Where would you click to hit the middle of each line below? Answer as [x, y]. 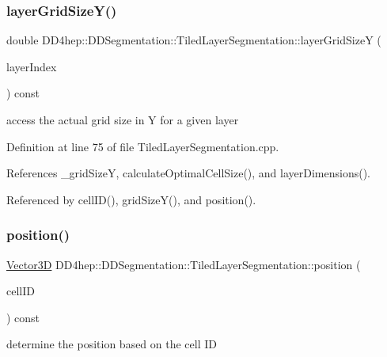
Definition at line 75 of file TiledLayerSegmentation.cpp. [143, 146]
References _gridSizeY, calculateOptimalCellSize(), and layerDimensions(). [189, 173]
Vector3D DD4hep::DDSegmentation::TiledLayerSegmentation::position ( [184, 264]
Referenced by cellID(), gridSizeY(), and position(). [131, 199]
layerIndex [32, 66]
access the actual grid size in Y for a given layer [123, 120]
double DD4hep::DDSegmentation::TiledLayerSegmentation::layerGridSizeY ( [194, 40]
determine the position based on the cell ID [112, 344]
